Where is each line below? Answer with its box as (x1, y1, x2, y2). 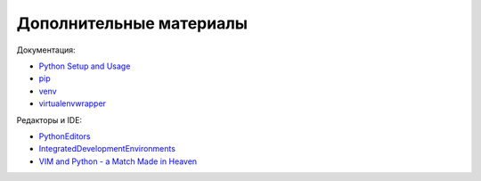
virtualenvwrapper (38, 98, 107, 109)
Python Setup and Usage (38, 61, 131, 71)
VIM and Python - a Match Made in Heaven (38, 156, 198, 167)
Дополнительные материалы (16, 13, 249, 33)
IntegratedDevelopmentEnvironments (38, 144, 175, 154)
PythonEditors (38, 130, 91, 142)
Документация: (16, 45, 76, 55)
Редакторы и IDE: (16, 114, 83, 125)
